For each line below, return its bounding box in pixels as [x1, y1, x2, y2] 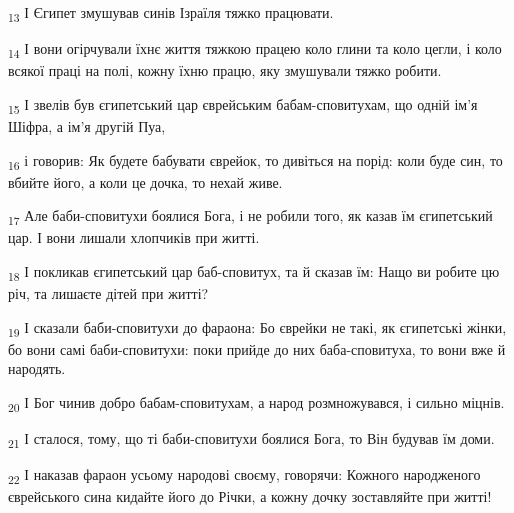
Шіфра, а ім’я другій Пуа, [8, 115, 166, 136]
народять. [8, 358, 66, 379]
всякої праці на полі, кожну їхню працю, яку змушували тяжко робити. [8, 60, 442, 81]
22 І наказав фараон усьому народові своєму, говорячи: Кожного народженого [8, 464, 481, 488]
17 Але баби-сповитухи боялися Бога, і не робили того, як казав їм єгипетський [8, 205, 493, 229]
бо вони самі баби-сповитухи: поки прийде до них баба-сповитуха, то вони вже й [8, 338, 506, 359]
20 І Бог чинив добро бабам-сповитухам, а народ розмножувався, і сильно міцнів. [8, 392, 505, 415]
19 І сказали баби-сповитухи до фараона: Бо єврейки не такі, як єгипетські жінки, [8, 316, 507, 340]
